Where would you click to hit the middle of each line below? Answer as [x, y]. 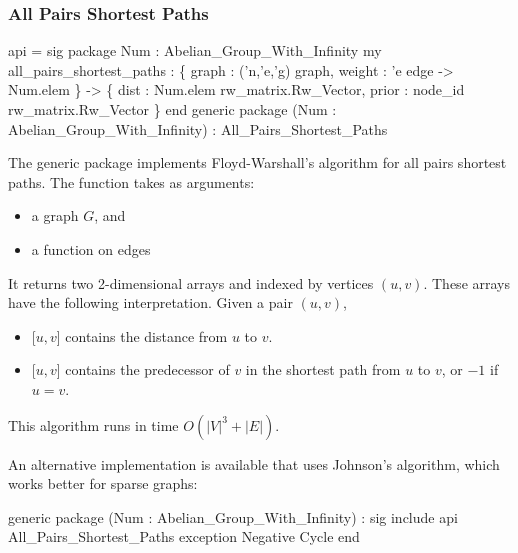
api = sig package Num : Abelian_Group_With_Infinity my [195, 50]
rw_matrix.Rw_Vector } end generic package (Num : [172, 109]
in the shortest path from [323, 369]
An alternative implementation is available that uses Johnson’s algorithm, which [254, 463]
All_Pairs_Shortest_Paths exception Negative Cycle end [184, 536]
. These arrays [467, 282]
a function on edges [91, 248]
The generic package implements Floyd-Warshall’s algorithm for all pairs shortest [257, 162]
